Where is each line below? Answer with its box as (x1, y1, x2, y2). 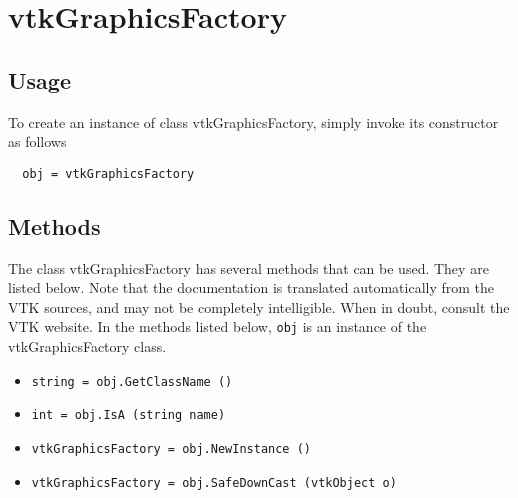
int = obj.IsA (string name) (31, 408, 226, 423)
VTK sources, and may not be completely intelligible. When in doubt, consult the (8, 296, 510, 317)
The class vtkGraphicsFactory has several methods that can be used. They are (8, 257, 489, 278)
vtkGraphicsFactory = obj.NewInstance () (31, 441, 311, 456)
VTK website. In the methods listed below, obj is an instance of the (8, 316, 427, 337)
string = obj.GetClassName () (31, 374, 233, 389)
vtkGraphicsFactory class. (8, 336, 167, 357)
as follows (8, 131, 67, 152)
